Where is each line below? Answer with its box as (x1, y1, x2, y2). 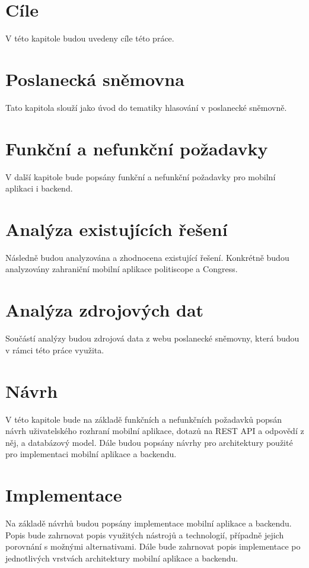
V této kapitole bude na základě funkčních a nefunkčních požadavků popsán (5, 413, 282, 425)
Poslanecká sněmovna (5, 66, 184, 91)
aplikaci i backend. (5, 182, 73, 194)
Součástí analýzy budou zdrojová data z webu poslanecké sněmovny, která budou (5, 332, 300, 344)
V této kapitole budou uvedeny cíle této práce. (5, 32, 174, 44)
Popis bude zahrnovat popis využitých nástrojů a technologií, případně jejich (5, 528, 284, 541)
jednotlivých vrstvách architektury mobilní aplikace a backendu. (5, 551, 238, 564)
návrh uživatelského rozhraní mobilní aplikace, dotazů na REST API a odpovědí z (5, 425, 304, 437)
